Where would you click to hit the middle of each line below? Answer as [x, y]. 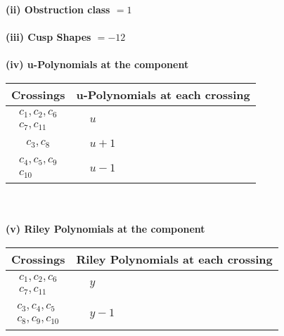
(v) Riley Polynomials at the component [105, 229]
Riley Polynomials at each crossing [174, 259]
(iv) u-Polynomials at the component [97, 64]
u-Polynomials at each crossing [163, 94]
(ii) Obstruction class [58, 9]
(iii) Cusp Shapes [49, 37]
